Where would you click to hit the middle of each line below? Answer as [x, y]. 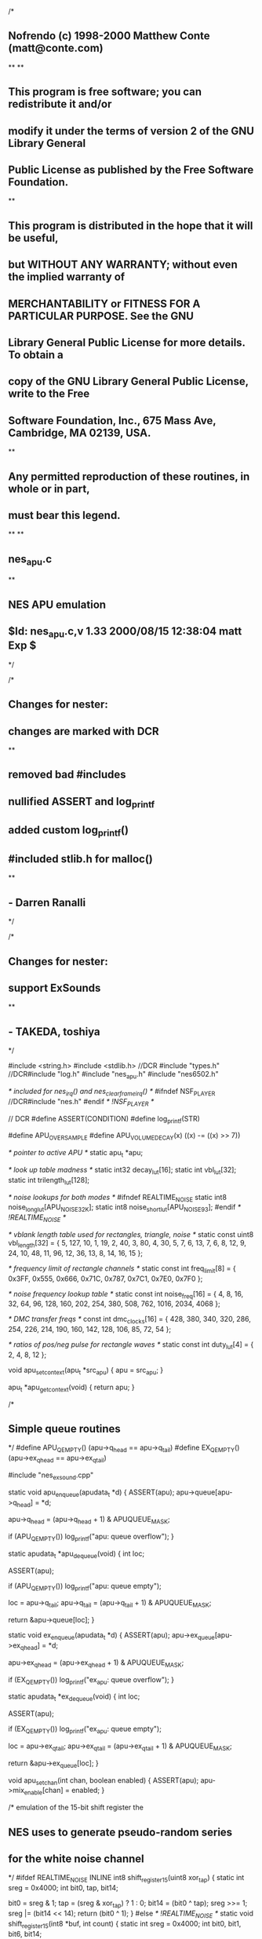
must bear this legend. [64, 515]
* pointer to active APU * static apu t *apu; [76, 1154]
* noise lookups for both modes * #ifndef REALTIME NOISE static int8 [118, 1198]
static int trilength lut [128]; [49, 1181]
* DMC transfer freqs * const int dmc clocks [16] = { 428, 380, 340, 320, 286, [129, 1320]
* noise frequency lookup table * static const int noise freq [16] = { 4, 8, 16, [126, 1295]
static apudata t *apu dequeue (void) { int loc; [76, 1554]
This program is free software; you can [105, 92]
